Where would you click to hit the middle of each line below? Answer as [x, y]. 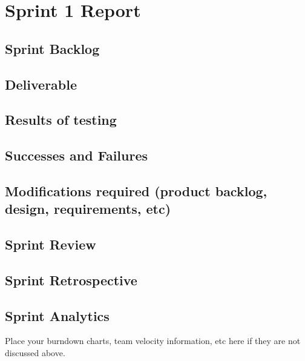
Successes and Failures [76, 155]
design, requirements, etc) [88, 209]
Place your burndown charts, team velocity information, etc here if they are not [153, 341]
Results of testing [61, 120]
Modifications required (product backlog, [136, 190]
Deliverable [41, 84]
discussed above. [35, 353]
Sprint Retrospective [71, 280]
